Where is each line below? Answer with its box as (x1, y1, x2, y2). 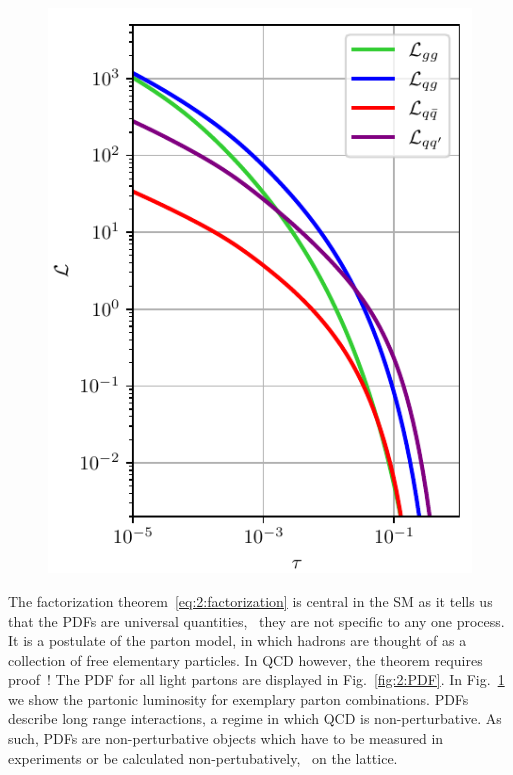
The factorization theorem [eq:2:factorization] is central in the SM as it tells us (8, 590, 493, 611)
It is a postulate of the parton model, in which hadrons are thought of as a (8, 630, 467, 651)
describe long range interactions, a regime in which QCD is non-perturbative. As (8, 708, 502, 729)
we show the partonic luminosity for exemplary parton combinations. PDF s (8, 688, 469, 709)
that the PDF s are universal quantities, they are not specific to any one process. (8, 610, 505, 631)
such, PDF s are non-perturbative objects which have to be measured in (8, 728, 444, 749)
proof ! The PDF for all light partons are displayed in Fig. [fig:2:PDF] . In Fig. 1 (8, 669, 505, 690)
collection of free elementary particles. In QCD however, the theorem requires (8, 649, 483, 670)
